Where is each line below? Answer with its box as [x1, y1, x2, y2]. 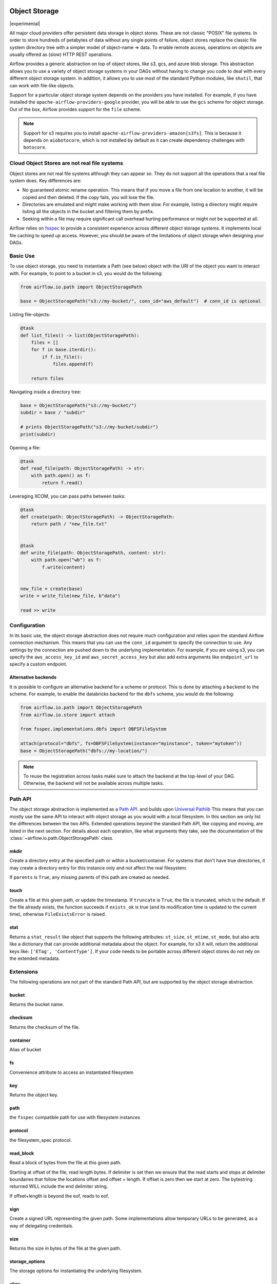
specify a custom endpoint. [9, 661, 68, 667]
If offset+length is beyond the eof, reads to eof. [9, 1193, 109, 1199]
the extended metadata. [9, 955, 60, 961]
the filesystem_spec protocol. [9, 1137, 72, 1143]
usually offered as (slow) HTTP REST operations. [9, 51, 113, 58]
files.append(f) [52, 361, 94, 367]
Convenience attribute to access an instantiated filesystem [9, 1069, 133, 1075]
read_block [9, 1150, 34, 1156]
